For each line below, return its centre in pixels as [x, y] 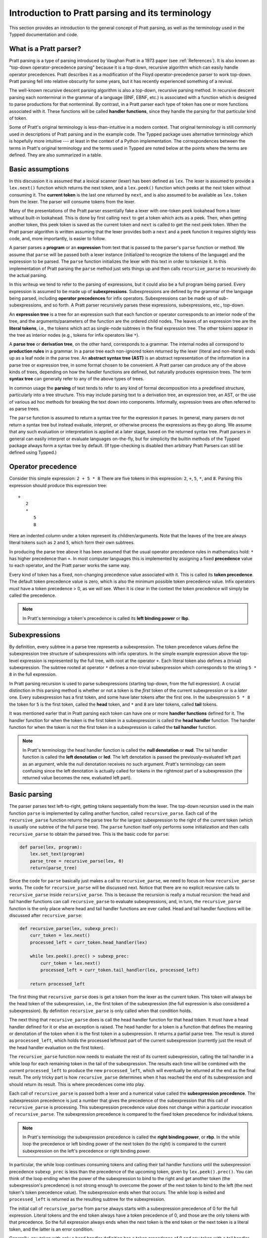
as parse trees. [24, 409]
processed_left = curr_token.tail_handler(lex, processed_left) [120, 970]
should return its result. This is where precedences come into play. [77, 1084]
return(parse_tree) [54, 868]
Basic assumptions [39, 169]
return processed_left [57, 984]
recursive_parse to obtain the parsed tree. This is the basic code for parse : [89, 834]
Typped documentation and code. [44, 34]
